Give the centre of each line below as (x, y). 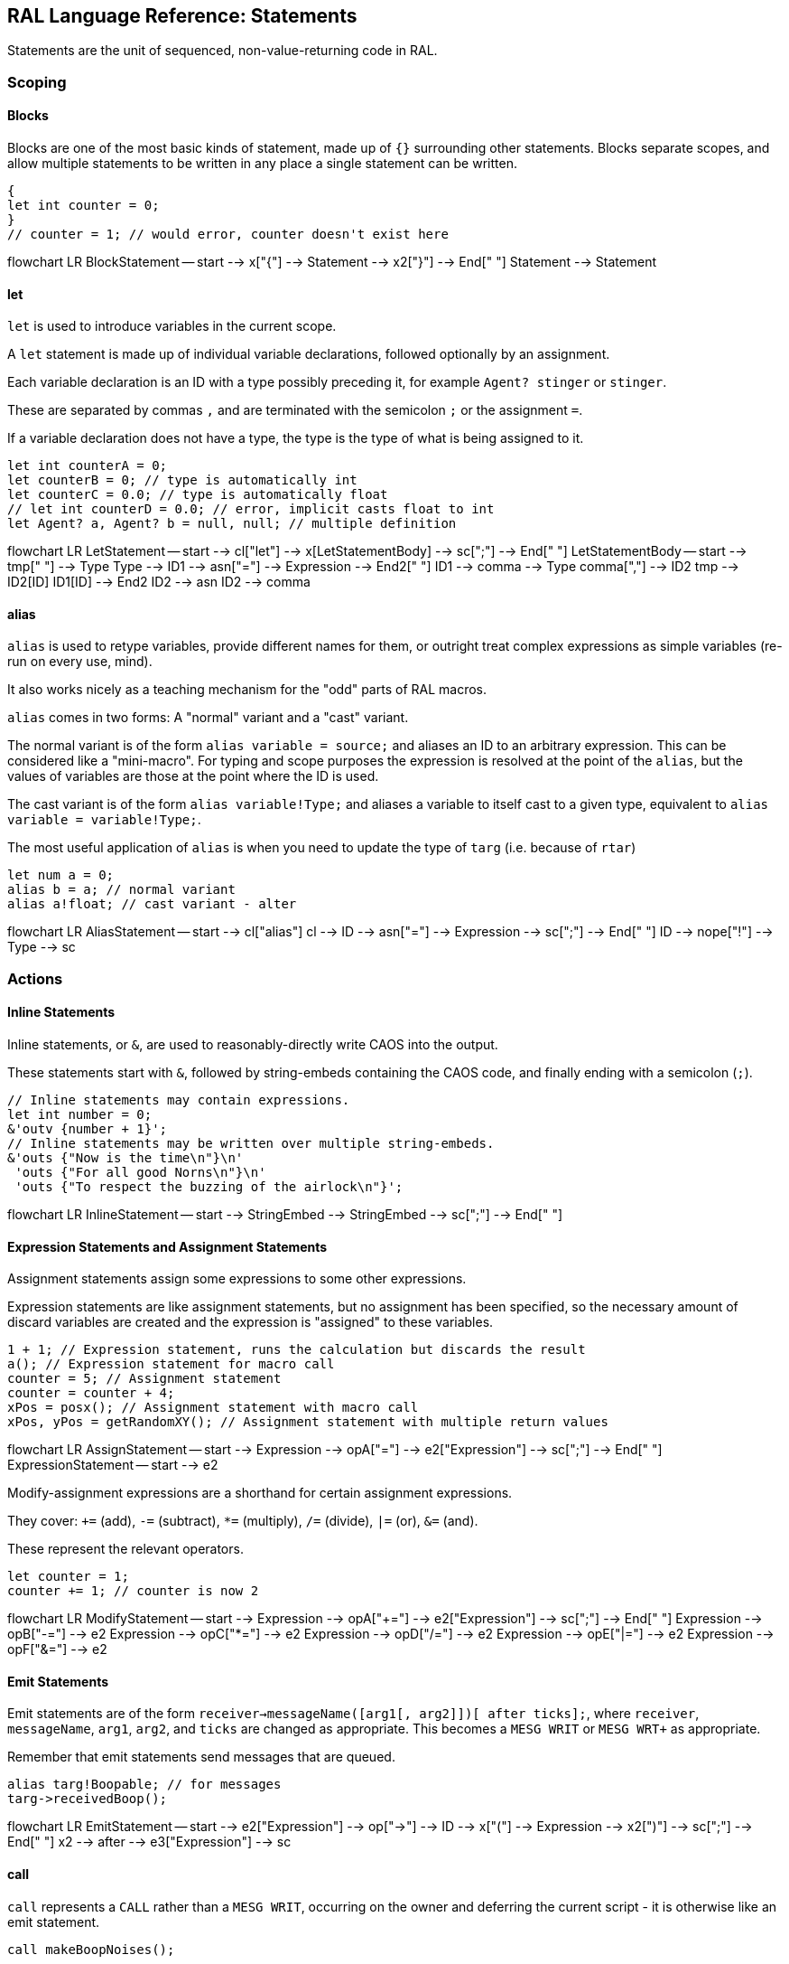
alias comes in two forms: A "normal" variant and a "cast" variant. (208, 718)
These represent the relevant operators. (125, 1549)
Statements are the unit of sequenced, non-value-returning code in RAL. (223, 51)
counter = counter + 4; (91, 1393)
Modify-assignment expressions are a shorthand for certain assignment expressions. (260, 1493)
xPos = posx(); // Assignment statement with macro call (213, 1408)
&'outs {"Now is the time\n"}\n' (125, 1158)
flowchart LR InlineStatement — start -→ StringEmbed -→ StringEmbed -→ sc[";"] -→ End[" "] (285, 1215)
